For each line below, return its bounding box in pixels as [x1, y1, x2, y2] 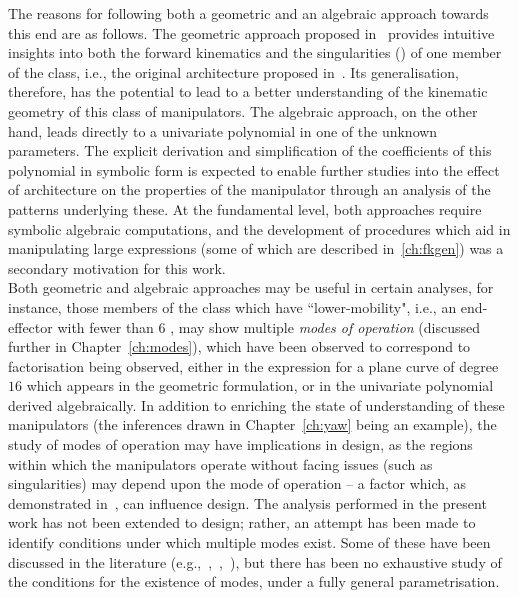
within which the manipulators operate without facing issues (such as [8, 453, 433, 474]
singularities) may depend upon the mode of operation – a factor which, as [8, 473, 467, 494]
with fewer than [57, 316, 154, 337]
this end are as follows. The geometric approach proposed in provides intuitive [8, 22, 495, 43]
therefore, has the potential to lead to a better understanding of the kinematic [8, 81, 488, 102]
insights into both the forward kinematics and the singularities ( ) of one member [8, 42, 502, 63]
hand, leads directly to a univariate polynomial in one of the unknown [8, 120, 438, 141]
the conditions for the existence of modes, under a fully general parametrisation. [8, 571, 500, 592]
